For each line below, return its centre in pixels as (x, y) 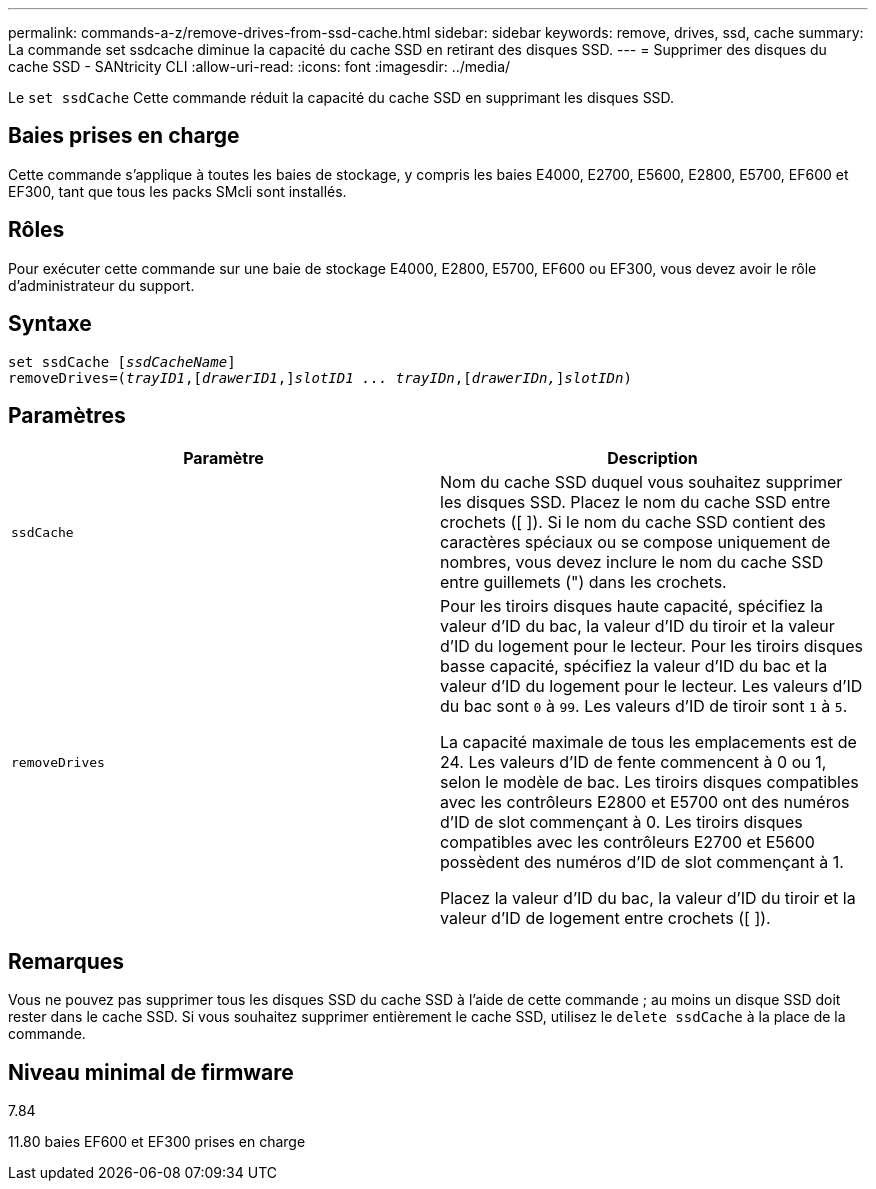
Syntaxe (50, 324)
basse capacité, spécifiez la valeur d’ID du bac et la (634, 666)
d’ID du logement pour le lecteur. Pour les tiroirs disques (651, 646)
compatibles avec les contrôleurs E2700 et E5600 (627, 842)
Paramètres (67, 415)
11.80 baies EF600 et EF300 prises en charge (157, 1142)
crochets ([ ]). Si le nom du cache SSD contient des (633, 522)
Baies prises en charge (124, 136)
